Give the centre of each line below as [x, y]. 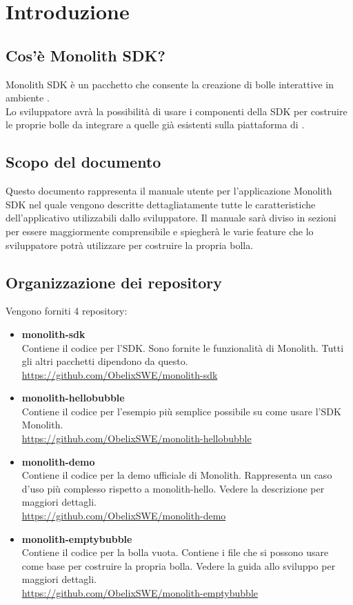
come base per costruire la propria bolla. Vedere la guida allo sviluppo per [179, 565]
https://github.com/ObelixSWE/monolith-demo [124, 516]
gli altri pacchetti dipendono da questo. [105, 361]
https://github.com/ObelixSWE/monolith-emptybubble [140, 593]
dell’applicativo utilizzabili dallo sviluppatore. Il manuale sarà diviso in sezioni [171, 218]
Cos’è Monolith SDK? [85, 55]
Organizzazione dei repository [114, 282]
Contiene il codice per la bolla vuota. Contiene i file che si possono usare [175, 552]
